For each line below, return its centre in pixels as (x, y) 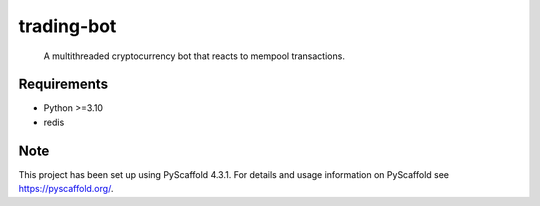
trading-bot (67, 26)
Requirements (63, 84)
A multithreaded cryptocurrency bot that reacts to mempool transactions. (194, 56)
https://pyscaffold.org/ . (66, 189)
